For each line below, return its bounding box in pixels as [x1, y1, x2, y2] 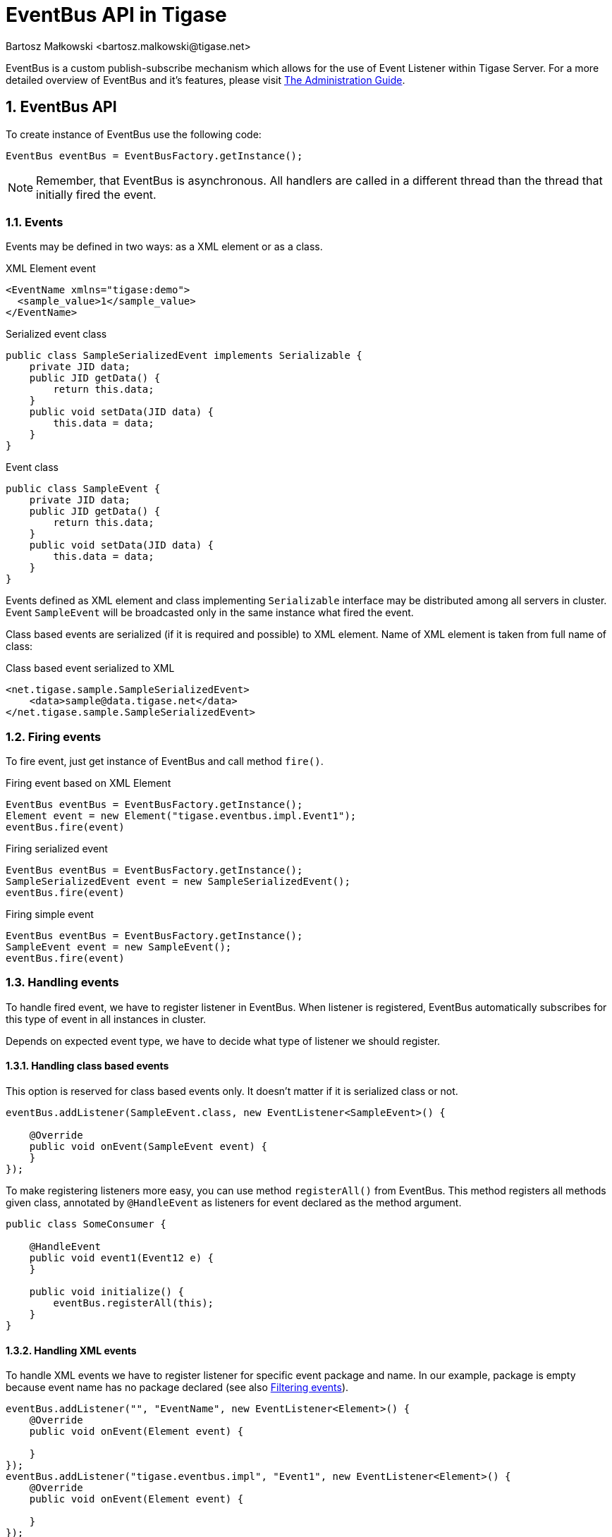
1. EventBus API [6, 98, 117, 116]
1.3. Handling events [6, 975, 119, 990]
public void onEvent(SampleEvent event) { [29, 1141, 267, 1153]
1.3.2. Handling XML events [6, 1344, 137, 1357]
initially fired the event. [36, 187, 157, 202]
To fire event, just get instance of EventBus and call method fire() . [6, 755, 324, 768]
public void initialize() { [29, 1286, 184, 1298]
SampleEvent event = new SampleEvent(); [6, 941, 232, 953]
